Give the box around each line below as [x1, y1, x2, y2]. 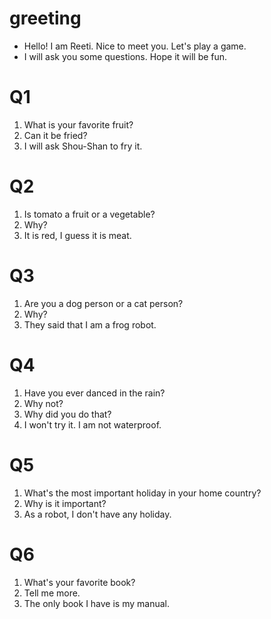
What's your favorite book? [23, 576, 136, 588]
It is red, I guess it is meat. [23, 229, 132, 241]
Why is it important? [23, 497, 107, 509]
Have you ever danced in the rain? [23, 387, 166, 399]
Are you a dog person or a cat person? [23, 297, 184, 309]
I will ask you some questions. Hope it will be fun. [23, 50, 228, 62]
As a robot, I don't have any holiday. [23, 508, 172, 520]
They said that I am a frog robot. [23, 318, 157, 331]
